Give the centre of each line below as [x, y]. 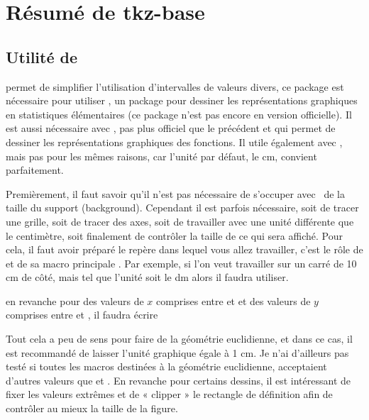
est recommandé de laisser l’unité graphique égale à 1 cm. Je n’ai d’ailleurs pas [177, 352]
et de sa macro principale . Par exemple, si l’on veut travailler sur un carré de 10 [181, 263]
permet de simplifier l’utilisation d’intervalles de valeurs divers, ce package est [175, 86]
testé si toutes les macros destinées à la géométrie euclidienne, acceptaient [166, 366]
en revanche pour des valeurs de [75, 300]
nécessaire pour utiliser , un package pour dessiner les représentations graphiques [182, 100]
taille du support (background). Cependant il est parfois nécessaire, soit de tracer [182, 208]
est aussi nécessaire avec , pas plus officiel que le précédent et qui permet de [171, 128]
